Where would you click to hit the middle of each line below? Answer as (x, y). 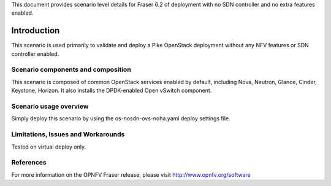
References (29, 163)
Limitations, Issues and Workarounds (68, 134)
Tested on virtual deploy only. (49, 147)
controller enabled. (35, 54)
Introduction (36, 31)
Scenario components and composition (71, 69)
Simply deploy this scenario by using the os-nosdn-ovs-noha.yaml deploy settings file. (121, 118)
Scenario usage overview (50, 106)
